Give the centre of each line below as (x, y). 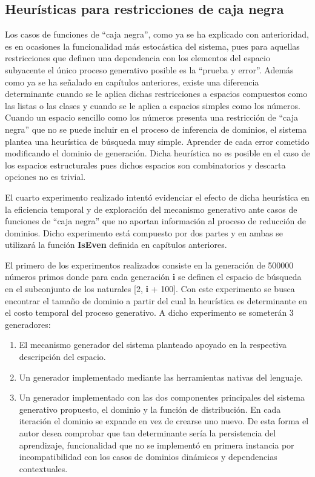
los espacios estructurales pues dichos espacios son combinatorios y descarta (145, 165)
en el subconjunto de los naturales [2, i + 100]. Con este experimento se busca (150, 289)
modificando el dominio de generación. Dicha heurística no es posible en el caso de (157, 153)
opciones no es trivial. (45, 177)
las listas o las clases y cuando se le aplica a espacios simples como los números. (153, 105)
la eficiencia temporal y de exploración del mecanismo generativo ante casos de (151, 209)
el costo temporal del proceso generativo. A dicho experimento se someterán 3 (149, 312)
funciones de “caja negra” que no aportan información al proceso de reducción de (155, 221)
